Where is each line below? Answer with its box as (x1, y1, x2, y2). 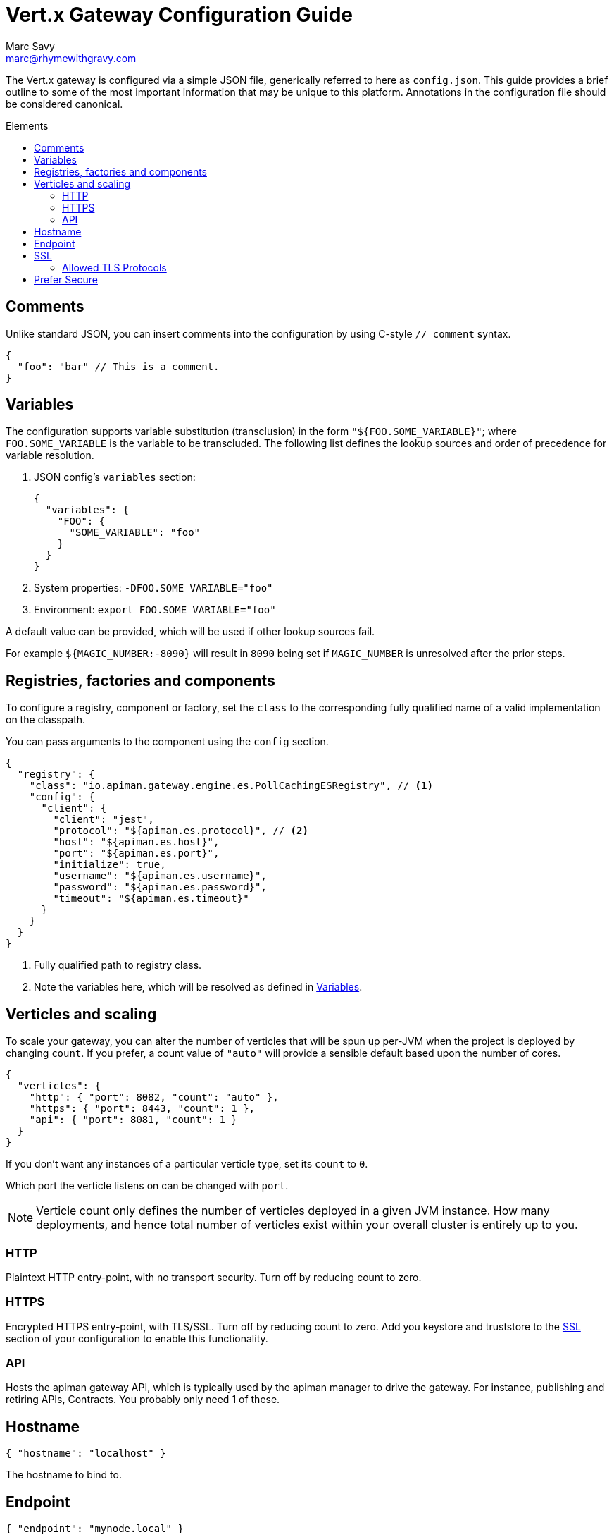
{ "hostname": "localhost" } (6, 1447, 166, 1459)
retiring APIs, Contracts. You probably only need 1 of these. (6, 1393, 280, 1406)
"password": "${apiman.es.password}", (53, 881, 267, 893)
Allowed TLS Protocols (62, 261, 167, 274)
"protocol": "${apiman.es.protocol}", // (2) (53, 825, 308, 837)
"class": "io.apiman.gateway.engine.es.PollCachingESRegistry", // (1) (29, 780, 433, 792)
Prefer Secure (34, 273, 98, 286)
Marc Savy (6, 39, 55, 52)
